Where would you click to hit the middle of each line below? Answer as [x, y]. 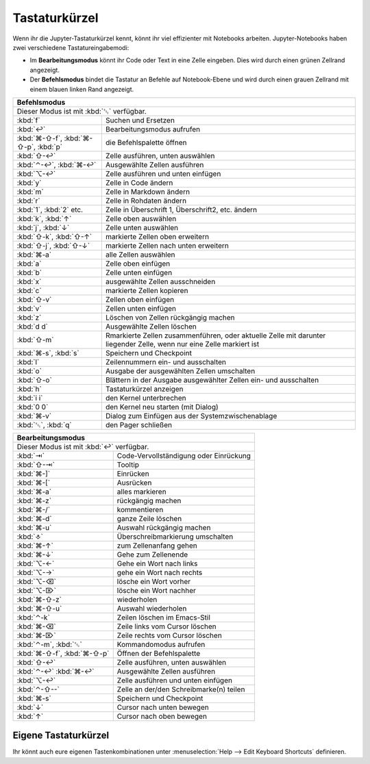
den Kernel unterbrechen [146, 398]
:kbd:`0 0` [33, 407]
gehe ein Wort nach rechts [160, 572]
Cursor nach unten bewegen [163, 707]
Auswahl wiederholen [152, 608]
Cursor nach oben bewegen [162, 716]
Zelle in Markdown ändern [148, 192]
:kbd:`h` [29, 389]
